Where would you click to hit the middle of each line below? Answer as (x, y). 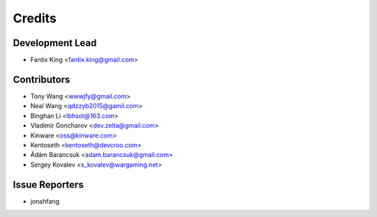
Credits (35, 18)
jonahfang (45, 201)
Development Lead (55, 43)
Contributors (42, 79)
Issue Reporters (48, 185)
